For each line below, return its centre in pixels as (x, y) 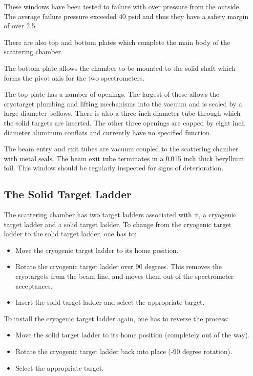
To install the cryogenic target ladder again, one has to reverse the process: (116, 318)
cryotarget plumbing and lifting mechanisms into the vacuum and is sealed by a (123, 103)
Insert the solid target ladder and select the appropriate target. (110, 302)
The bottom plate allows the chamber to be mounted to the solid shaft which (120, 68)
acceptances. (34, 285)
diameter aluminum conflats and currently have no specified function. (108, 132)
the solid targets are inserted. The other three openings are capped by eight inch (125, 122)
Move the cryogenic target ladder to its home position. (97, 250)
